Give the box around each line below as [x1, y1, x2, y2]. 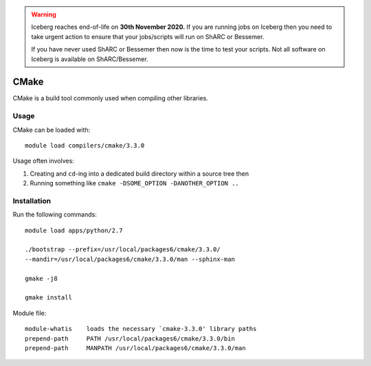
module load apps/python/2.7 [25, 227, 123, 234]
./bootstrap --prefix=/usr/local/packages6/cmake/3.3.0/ [25, 246, 221, 253]
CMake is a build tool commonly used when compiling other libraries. [12, 94, 209, 102]
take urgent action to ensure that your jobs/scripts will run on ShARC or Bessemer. [31, 32, 265, 41]
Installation [12, 196, 52, 205]
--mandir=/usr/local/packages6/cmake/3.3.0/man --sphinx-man [25, 255, 235, 263]
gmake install [25, 294, 72, 301]
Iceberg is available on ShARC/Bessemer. [31, 55, 148, 63]
